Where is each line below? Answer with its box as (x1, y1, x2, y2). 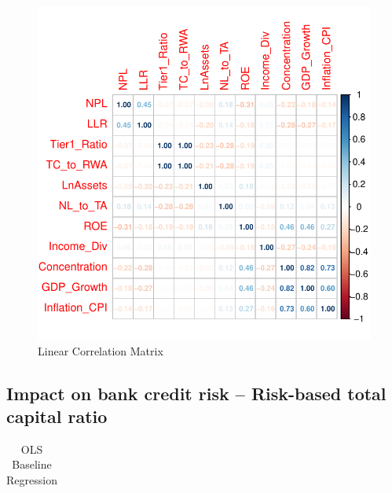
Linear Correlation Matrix (38, 342, 163, 359)
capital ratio (6, 403, 108, 428)
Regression (6, 471, 57, 487)
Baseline (12, 456, 52, 473)
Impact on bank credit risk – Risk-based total (6, 381, 387, 405)
